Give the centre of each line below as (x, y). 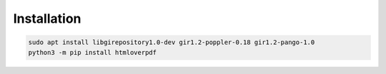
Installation (47, 18)
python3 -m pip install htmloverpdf (93, 52)
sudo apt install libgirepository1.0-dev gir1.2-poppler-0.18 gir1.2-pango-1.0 (172, 42)
